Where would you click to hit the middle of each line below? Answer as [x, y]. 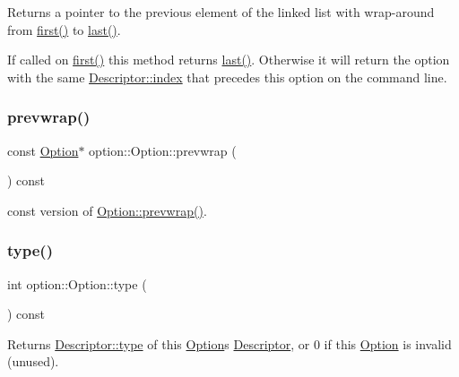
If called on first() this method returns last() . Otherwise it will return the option [229, 60]
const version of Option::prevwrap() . [107, 210]
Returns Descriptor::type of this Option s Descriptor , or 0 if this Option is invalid [229, 343]
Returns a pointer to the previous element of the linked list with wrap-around [221, 12]
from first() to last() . [64, 29]
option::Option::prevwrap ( [163, 150]
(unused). [33, 361]
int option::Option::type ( [77, 283]
